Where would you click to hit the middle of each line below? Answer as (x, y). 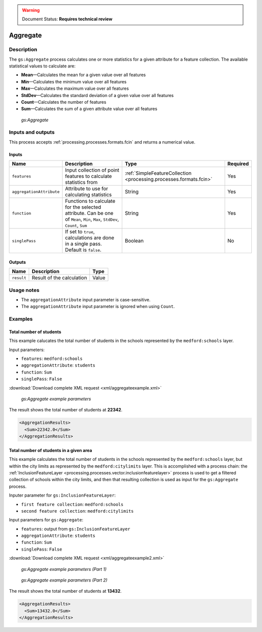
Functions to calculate (90, 201)
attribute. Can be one (89, 213)
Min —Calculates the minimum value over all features (74, 81)
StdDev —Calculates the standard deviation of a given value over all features (98, 95)
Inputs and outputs (32, 132)
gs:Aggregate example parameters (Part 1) (64, 569)
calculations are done (90, 238)
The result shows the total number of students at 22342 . (66, 410)
